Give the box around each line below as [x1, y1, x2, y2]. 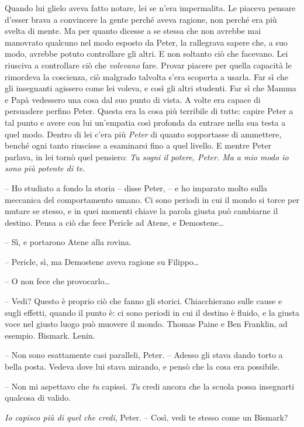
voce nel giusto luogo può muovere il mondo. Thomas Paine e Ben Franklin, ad [5, 318, 288, 330]
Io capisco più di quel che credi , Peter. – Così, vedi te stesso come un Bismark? [5, 411, 288, 423]
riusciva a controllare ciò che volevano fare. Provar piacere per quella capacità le [5, 58, 292, 71]
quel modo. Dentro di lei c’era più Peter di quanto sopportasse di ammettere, [5, 128, 282, 140]
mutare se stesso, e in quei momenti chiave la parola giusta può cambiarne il [5, 205, 278, 217]
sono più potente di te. [5, 162, 85, 174]
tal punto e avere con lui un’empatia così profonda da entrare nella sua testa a [5, 116, 286, 128]
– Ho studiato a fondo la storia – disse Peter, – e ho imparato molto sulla [5, 181, 268, 194]
